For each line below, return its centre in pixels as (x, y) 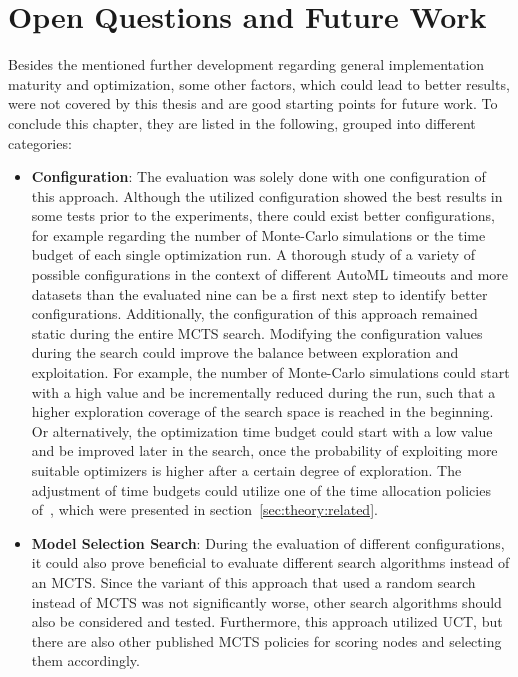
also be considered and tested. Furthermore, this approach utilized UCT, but (267, 621)
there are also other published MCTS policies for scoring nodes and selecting (266, 640)
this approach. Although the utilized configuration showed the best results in (267, 195)
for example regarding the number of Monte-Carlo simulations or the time (258, 234)
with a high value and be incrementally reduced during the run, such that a (263, 391)
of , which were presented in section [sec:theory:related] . (204, 509)
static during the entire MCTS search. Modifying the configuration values (257, 332)
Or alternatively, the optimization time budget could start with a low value (262, 430)
